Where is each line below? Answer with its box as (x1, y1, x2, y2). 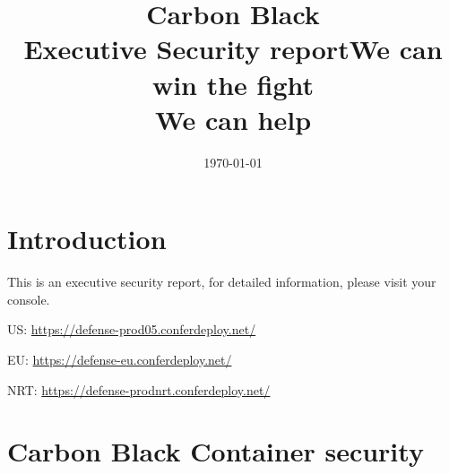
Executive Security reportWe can (23, 30, 443, 67)
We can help (154, 100, 312, 137)
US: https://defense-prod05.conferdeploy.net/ (7, 320, 256, 339)
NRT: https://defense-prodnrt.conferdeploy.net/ (7, 380, 271, 399)
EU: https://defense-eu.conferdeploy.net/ (7, 350, 232, 368)
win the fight (151, 65, 315, 102)
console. (7, 289, 50, 308)
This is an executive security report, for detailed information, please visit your (7, 272, 436, 291)
